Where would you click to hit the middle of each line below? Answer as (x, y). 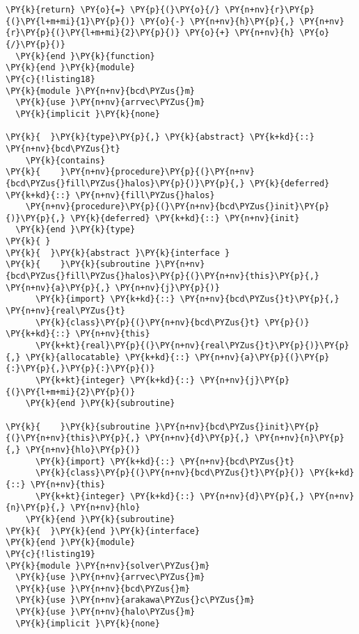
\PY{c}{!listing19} (50, 554)
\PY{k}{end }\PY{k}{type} (75, 230)
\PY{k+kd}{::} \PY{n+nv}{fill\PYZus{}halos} (110, 195)
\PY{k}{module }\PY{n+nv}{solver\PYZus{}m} (108, 566)
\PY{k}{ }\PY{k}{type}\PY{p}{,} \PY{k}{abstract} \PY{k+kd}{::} (160, 137)
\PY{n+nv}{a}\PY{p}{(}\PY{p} (262, 357)
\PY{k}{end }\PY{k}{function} (85, 56)
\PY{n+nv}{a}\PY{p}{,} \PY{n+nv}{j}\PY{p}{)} (113, 287)
